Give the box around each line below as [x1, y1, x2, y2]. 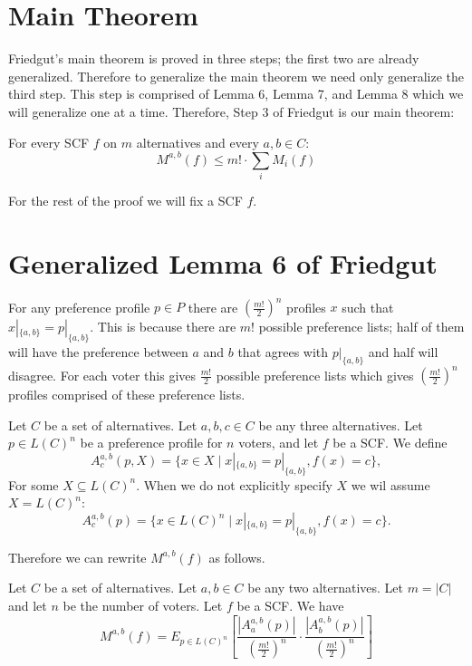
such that [342, 297, 394, 316]
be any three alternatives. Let [258, 415, 423, 434]
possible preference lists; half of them [258, 317, 465, 336]
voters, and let [238, 433, 319, 452]
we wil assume [351, 475, 430, 494]
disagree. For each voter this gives [8, 365, 197, 384]
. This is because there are [90, 317, 236, 336]
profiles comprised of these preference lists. [8, 385, 246, 404]
